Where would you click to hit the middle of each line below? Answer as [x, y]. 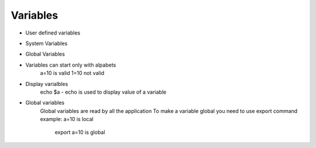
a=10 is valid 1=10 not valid [72, 73]
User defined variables [53, 33]
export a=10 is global [80, 132]
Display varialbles [47, 84]
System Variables [47, 43]
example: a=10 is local [67, 119]
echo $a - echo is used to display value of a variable [103, 92]
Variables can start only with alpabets [71, 65]
